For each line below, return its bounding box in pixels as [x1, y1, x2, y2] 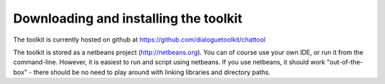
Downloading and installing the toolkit [13, 11, 242, 26]
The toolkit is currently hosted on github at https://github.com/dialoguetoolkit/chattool [13, 35, 266, 44]
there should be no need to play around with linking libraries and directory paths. [33, 68, 271, 76]
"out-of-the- [327, 58, 364, 66]
